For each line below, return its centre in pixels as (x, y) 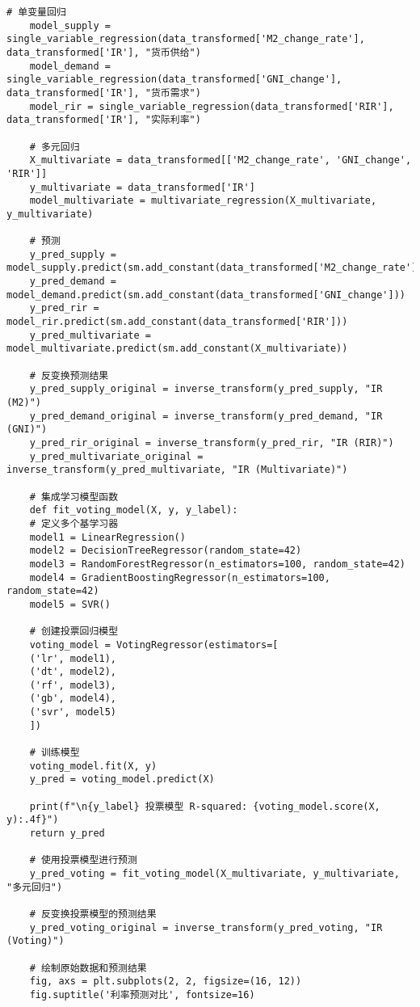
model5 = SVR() (70, 604)
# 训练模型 (55, 753)
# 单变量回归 (36, 12)
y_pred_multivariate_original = (116, 456)
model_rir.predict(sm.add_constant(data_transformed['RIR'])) (177, 322)
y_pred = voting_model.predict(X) (122, 779)
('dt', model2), (73, 672)
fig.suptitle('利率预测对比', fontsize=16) (142, 994)
